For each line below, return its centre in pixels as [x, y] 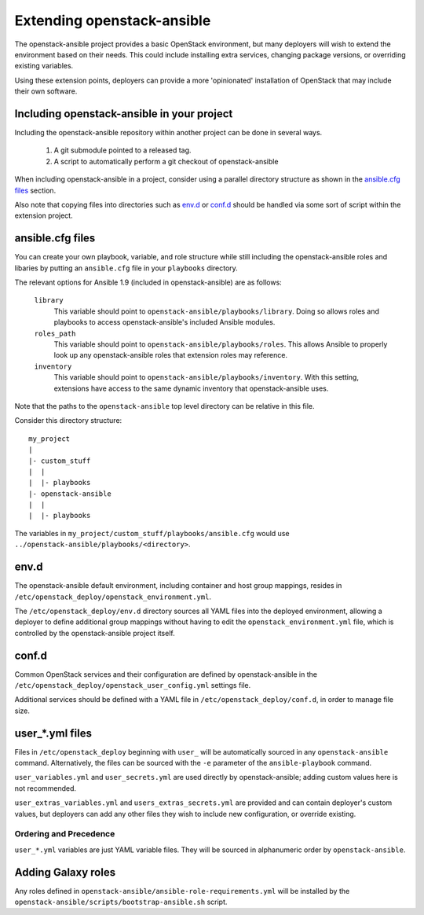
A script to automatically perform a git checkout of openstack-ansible [166, 161]
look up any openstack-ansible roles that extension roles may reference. [171, 355]
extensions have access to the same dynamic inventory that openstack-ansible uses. [191, 388]
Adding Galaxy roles [65, 872]
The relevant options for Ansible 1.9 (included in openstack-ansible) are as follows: [148, 282]
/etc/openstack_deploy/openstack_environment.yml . [113, 597]
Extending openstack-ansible [113, 20]
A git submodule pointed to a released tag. [122, 150]
